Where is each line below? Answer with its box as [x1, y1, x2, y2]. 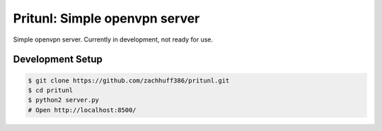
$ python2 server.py [28, 96, 99, 104]
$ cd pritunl [28, 86, 74, 94]
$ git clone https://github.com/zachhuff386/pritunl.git [28, 76, 230, 85]
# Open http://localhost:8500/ [28, 106, 137, 114]
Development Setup [13, 54, 103, 65]
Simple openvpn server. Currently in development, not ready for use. [13, 35, 214, 44]
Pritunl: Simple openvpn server [13, 11, 200, 26]
